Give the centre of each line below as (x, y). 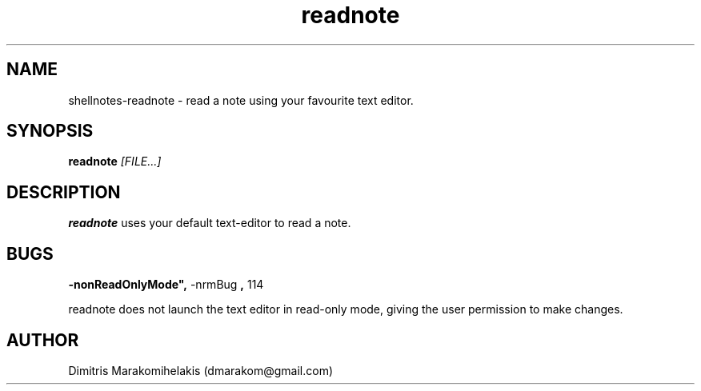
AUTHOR (43, 340)
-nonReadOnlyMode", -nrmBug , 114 (166, 285)
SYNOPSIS (50, 131)
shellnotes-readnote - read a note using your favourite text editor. (241, 100)
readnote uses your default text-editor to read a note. (210, 223)
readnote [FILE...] (115, 162)
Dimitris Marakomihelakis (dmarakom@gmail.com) (201, 370)
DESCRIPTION (64, 192)
